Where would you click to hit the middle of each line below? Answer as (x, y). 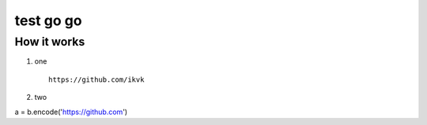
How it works (50, 42)
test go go (48, 20)
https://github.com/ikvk (96, 79)
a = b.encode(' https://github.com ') (71, 112)
